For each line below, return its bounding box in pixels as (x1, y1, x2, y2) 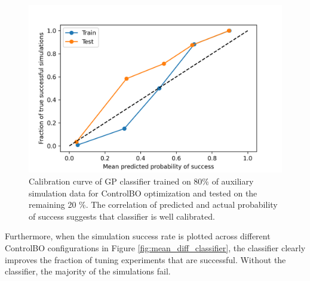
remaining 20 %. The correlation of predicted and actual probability (29, 198, 278, 211)
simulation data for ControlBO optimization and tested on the (29, 186, 257, 199)
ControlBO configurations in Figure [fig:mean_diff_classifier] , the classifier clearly (5, 241, 306, 254)
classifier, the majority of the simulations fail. (5, 265, 171, 277)
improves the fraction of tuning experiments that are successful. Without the (5, 253, 286, 266)
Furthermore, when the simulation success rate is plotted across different (5, 230, 271, 242)
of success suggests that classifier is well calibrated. (29, 210, 215, 222)
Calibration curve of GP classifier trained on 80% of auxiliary (29, 174, 254, 187)
